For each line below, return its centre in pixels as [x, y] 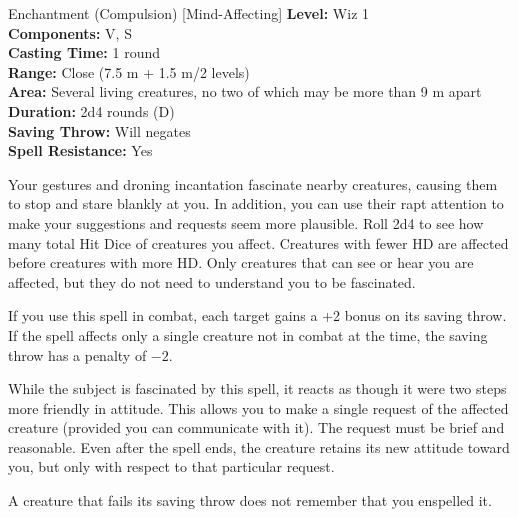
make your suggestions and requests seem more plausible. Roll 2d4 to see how [246, 222]
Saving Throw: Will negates [99, 130]
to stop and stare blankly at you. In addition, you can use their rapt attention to [256, 203]
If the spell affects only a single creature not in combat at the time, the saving [248, 334]
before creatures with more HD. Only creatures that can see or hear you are [241, 262]
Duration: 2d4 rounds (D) [91, 110]
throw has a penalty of [77, 354]
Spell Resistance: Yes [80, 150]
